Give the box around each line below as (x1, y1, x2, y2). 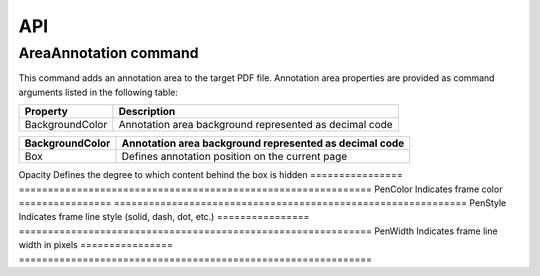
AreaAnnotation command (18, 44, 199, 62)
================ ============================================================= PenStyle (18, 196, 507, 209)
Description (118, 105, 176, 119)
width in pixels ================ (18, 239, 174, 251)
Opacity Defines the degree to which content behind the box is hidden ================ (18, 169, 404, 181)
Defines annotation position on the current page (121, 150, 348, 164)
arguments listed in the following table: (18, 86, 179, 98)
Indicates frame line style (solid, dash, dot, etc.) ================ (18, 211, 310, 223)
